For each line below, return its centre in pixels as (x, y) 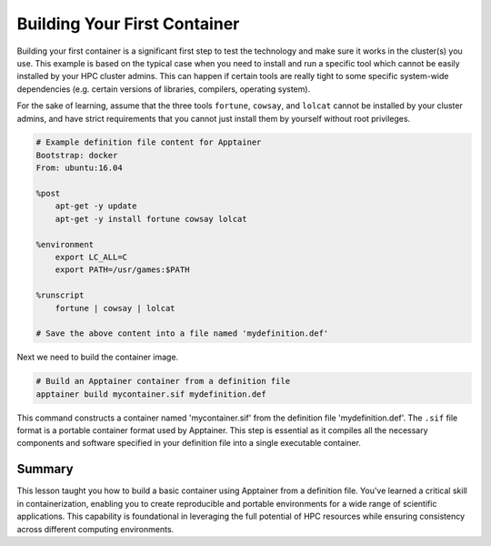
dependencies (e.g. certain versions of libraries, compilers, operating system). (164, 89)
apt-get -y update (96, 206)
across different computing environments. (95, 529)
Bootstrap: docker (77, 155)
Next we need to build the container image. (98, 357)
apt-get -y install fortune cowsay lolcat (151, 219)
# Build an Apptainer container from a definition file (163, 381)
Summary (45, 469)
